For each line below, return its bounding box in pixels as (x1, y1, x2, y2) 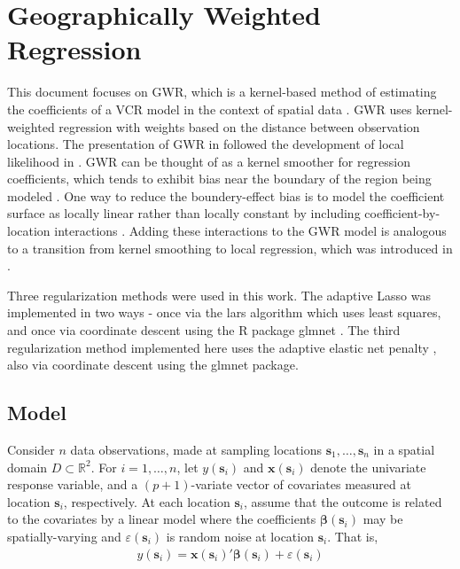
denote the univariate (310, 457, 426, 476)
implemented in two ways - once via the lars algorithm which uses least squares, (7, 303, 441, 322)
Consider (7, 440, 55, 459)
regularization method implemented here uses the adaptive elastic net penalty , (7, 338, 437, 356)
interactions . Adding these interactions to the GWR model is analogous (54, 222, 447, 240)
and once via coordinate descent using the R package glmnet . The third (7, 321, 401, 339)
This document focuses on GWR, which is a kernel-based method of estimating (7, 82, 437, 101)
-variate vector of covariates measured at (191, 475, 411, 494)
